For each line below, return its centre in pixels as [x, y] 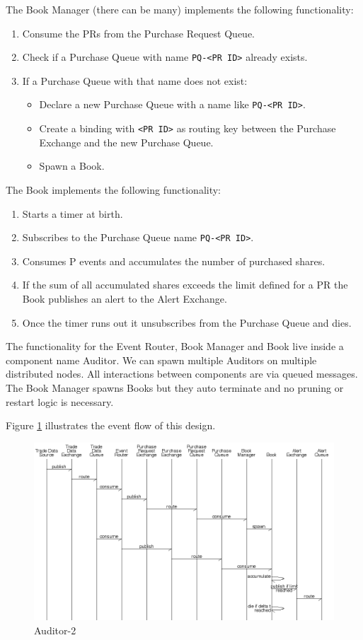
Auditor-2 [55, 630]
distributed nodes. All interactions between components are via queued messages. [182, 374]
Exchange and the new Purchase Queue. [126, 142]
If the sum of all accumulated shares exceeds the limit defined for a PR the [185, 285]
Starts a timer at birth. [73, 213]
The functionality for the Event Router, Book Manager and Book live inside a [175, 346]
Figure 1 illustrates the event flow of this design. [111, 425]
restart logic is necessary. [60, 401]
